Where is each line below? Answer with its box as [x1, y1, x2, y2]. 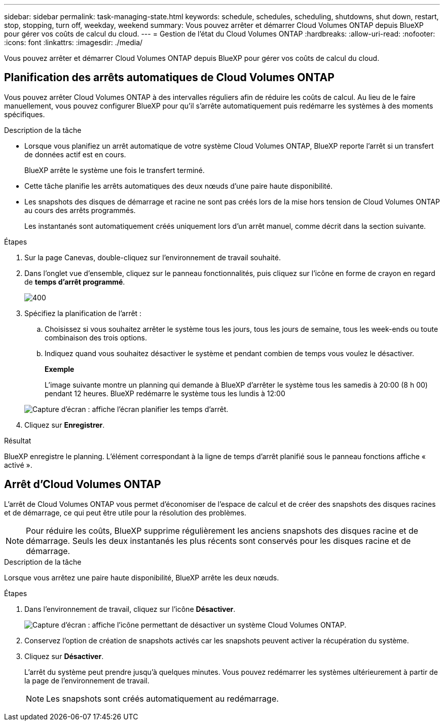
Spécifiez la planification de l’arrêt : [24, 308, 142, 318]
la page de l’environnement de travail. [24, 676, 150, 685]
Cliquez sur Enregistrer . [24, 420, 105, 429]
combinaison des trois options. [45, 333, 147, 342]
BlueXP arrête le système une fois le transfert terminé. [24, 165, 205, 175]
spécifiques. [4, 110, 45, 119]
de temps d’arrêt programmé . [24, 277, 125, 286]
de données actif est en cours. [24, 150, 126, 159]
